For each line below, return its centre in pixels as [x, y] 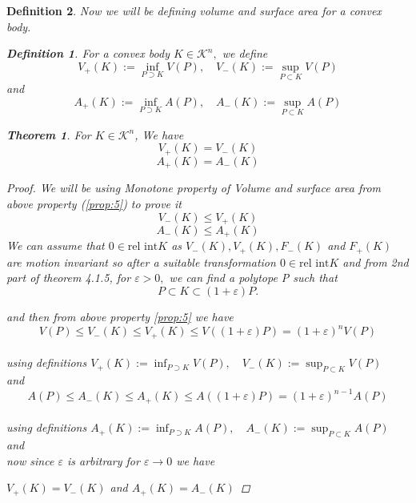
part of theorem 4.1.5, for [69, 278]
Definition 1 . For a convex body [88, 53]
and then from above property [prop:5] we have [120, 317]
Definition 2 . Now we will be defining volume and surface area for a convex [194, 10]
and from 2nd [376, 262]
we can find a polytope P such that [253, 278]
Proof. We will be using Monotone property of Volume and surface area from [194, 188]
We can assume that [56, 245]
